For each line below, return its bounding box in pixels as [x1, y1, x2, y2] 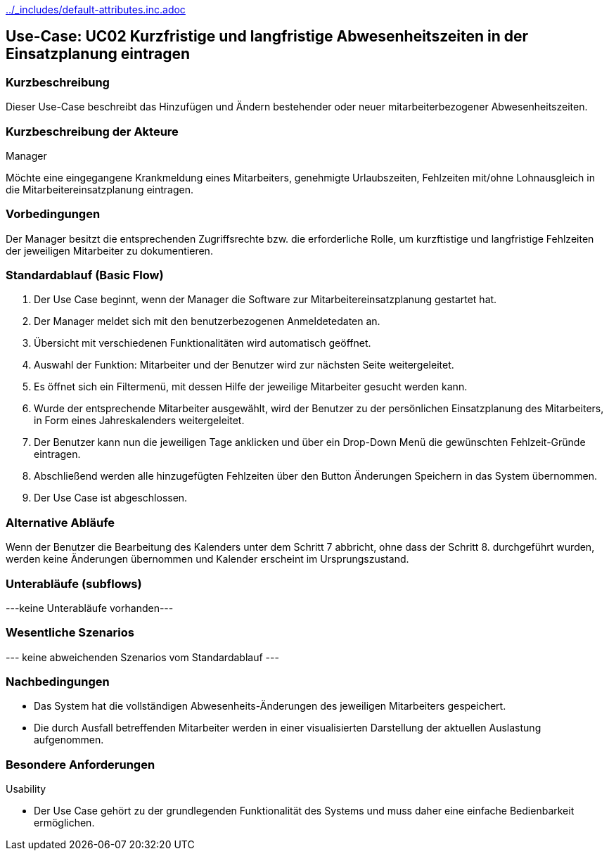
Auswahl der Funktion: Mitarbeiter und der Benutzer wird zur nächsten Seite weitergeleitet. [34, 359, 454, 371]
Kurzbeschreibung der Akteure [6, 124, 179, 139]
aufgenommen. [34, 734, 104, 746]
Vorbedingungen [6, 207, 101, 222]
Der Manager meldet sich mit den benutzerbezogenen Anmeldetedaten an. [34, 315, 380, 328]
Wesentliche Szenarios [6, 625, 134, 640]
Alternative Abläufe [6, 515, 115, 530]
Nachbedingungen [6, 675, 110, 689]
